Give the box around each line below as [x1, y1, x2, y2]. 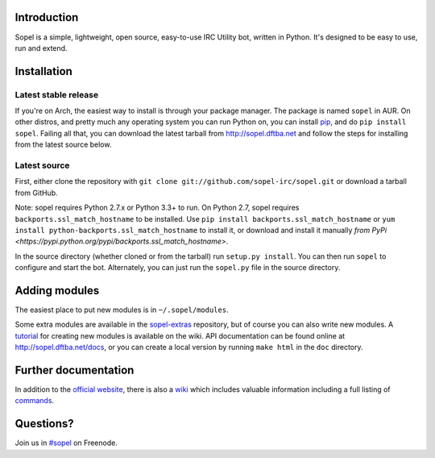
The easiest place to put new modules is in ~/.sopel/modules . [14, 305, 229, 314]
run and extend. [14, 43, 68, 52]
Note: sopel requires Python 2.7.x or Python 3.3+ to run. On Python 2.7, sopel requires [14, 202, 300, 213]
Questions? [14, 417, 74, 431]
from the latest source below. [14, 139, 112, 149]
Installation [14, 65, 72, 78]
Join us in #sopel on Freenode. [14, 438, 118, 448]
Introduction [14, 10, 79, 24]
